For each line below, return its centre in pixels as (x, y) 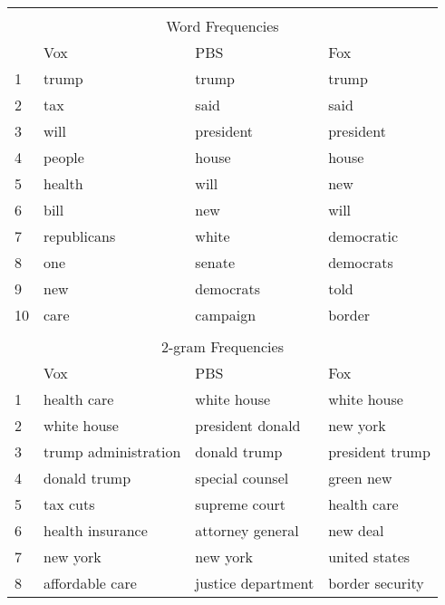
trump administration (112, 451)
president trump (379, 451)
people (64, 157)
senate (215, 262)
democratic (363, 236)
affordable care (90, 583)
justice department (255, 583)
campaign (226, 315)
